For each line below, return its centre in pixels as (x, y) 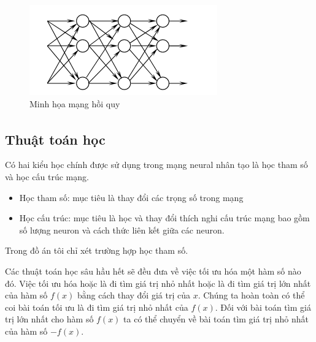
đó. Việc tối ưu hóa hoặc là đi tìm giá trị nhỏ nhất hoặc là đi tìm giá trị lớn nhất (158, 283)
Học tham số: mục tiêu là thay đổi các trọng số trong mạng (131, 197)
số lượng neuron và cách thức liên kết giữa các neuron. (122, 230)
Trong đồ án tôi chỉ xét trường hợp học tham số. (97, 250)
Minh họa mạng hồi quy (75, 103)
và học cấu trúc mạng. (47, 176)
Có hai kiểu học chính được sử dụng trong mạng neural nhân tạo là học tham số (156, 165)
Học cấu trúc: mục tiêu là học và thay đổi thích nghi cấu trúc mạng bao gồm (164, 218)
